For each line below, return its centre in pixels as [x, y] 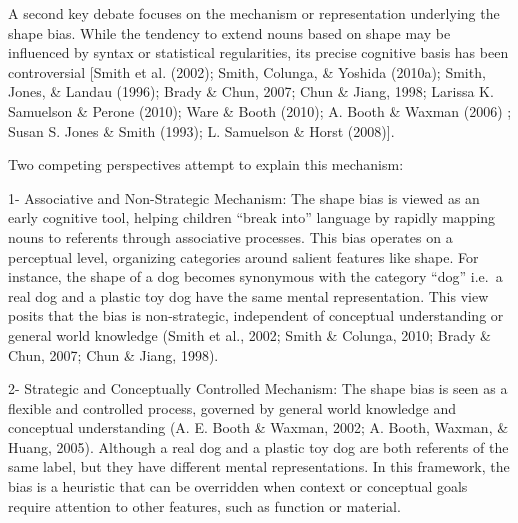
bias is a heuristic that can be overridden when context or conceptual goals [238, 486]
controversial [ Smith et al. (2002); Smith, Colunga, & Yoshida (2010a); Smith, [247, 71]
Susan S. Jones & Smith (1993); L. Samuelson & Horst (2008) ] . [201, 130]
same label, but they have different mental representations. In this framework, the [259, 466]
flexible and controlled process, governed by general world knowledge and [232, 407]
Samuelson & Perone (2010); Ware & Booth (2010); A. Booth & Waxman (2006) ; [260, 110]
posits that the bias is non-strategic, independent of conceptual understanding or [256, 315]
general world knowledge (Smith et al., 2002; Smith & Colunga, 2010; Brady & [249, 334]
